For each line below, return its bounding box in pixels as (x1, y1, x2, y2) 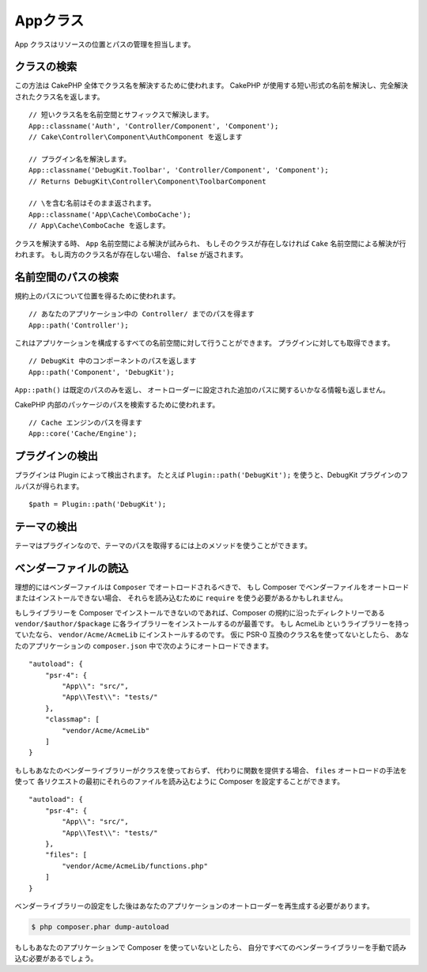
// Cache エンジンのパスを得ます (28, 418, 142, 427)
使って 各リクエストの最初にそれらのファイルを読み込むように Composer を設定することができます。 (14, 777, 345, 786)
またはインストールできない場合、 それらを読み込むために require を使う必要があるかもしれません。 (14, 593, 348, 603)
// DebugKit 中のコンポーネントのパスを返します (28, 357, 197, 365)
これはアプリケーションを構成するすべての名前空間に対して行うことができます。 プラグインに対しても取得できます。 (14, 338, 395, 347)
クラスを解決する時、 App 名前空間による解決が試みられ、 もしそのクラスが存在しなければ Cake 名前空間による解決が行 (14, 238, 406, 248)
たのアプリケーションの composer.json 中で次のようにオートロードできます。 (14, 641, 273, 650)
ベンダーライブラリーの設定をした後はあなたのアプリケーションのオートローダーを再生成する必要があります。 (14, 902, 375, 910)
